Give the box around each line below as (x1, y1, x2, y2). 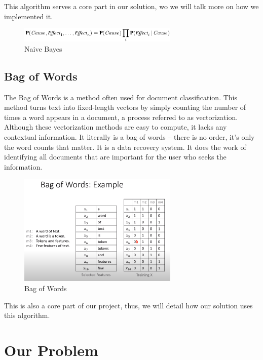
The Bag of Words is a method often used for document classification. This (4, 92, 237, 102)
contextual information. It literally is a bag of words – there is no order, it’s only (4, 132, 255, 142)
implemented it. (4, 11, 53, 21)
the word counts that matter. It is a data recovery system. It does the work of (4, 141, 246, 152)
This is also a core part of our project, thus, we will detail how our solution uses (4, 300, 253, 310)
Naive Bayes (24, 43, 62, 54)
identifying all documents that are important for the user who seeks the (4, 151, 227, 162)
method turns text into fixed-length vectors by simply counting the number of (4, 102, 246, 112)
